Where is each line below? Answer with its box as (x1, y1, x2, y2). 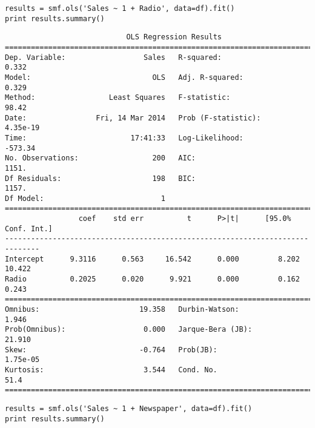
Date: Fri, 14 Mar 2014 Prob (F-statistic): (5, 113, 261, 122)
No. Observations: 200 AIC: (5, 154, 196, 163)
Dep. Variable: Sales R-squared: (5, 53, 222, 62)
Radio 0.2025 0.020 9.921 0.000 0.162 (5, 275, 300, 284)
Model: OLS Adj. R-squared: (5, 73, 244, 82)
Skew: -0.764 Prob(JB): (5, 345, 217, 354)
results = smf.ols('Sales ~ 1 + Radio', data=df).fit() (5, 4, 235, 13)
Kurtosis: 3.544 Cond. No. (5, 365, 217, 374)
